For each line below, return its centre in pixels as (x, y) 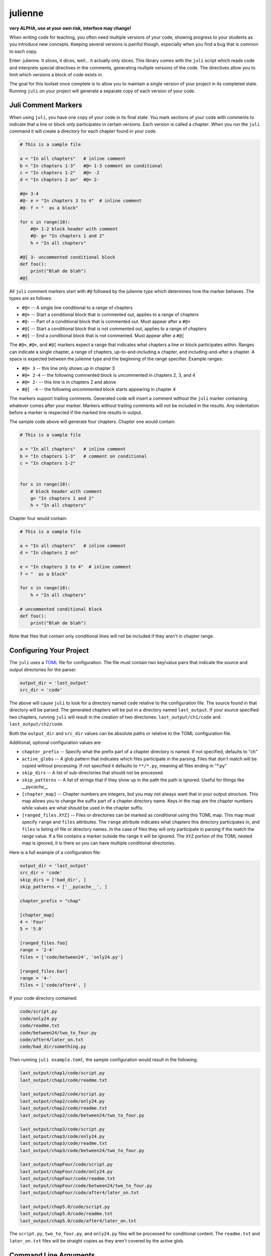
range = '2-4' (37, 950)
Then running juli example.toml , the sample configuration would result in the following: (104, 1060)
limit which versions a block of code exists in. (56, 74)
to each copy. (23, 51)
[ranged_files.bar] (44, 971)
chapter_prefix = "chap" (50, 901)
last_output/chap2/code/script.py (62, 1094)
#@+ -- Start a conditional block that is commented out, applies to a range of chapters (110, 315)
